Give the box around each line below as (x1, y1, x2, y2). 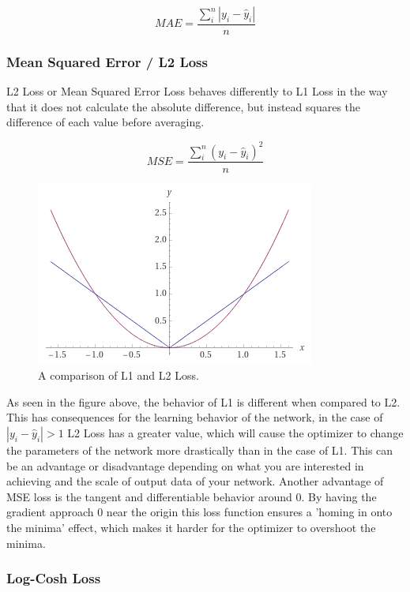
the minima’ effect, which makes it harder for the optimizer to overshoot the (6, 519, 376, 535)
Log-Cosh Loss (6, 568, 101, 588)
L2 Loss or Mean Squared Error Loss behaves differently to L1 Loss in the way (6, 83, 388, 99)
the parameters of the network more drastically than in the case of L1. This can (6, 441, 393, 458)
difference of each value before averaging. (6, 114, 205, 130)
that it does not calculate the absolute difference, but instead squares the (6, 98, 361, 114)
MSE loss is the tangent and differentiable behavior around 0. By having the (6, 488, 377, 504)
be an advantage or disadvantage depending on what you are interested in (6, 457, 364, 474)
